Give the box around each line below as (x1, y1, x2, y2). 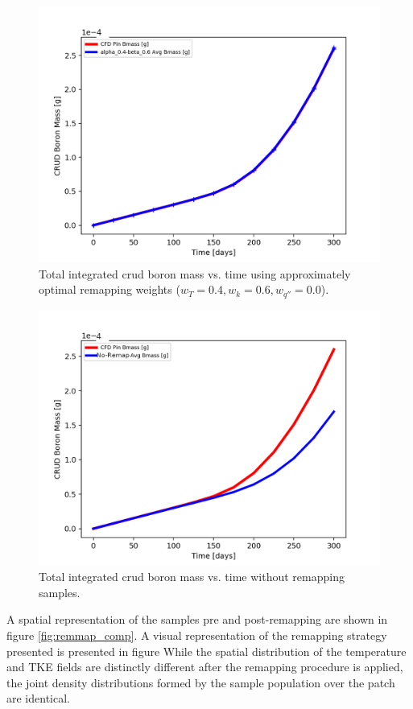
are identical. (6, 690, 70, 707)
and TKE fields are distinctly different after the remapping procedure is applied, (6, 658, 403, 675)
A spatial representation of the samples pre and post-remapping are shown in (6, 611, 388, 628)
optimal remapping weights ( (39, 281, 180, 298)
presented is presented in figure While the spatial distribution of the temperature (6, 642, 407, 659)
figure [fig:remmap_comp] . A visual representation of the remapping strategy (6, 627, 387, 644)
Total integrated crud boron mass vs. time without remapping (39, 568, 345, 585)
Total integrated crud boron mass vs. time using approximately (39, 265, 351, 282)
